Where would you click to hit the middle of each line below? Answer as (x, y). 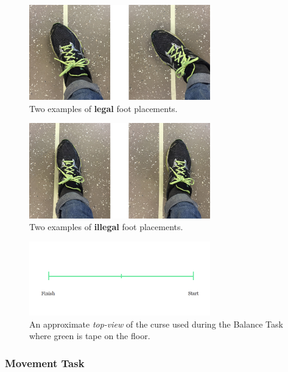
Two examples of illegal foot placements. (106, 227)
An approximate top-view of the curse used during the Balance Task (156, 324)
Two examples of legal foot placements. (104, 108)
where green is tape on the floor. (90, 336)
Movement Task (45, 363)
